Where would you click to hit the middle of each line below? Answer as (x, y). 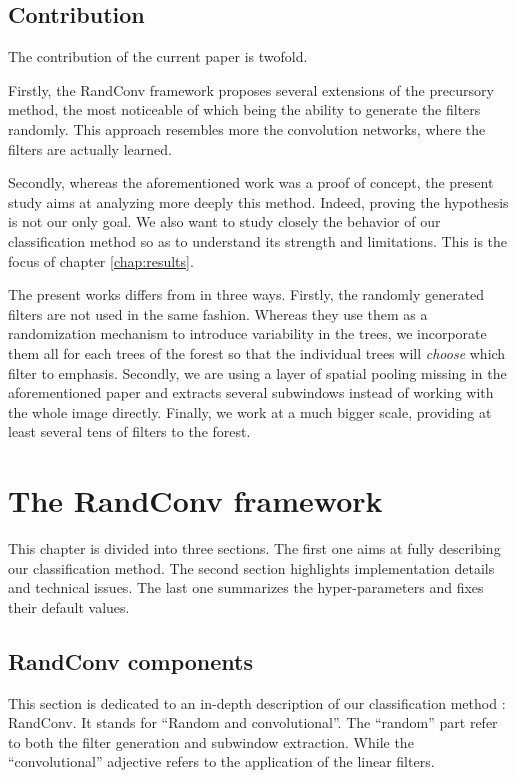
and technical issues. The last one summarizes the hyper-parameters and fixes (246, 587)
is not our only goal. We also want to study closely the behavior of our (224, 221)
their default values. (69, 606)
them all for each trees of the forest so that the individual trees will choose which (257, 352)
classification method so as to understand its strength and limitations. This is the (258, 240)
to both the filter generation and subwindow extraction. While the (211, 741)
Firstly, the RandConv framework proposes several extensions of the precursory (251, 89)
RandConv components (131, 660)
